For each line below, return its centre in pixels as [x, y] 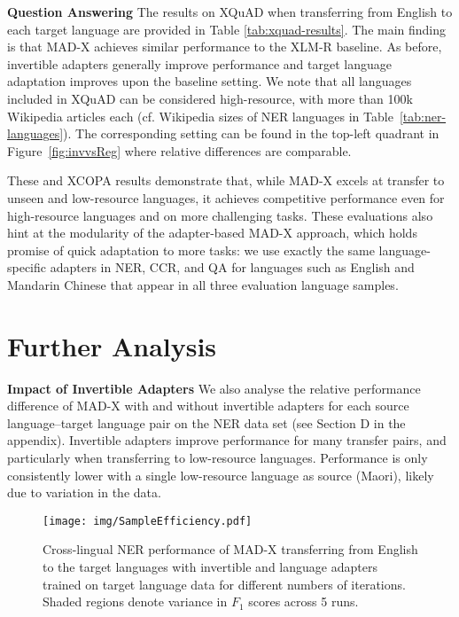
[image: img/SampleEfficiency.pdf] [148, 521]
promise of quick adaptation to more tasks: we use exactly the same [191, 250]
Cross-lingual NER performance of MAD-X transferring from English [230, 549]
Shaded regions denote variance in [135, 601]
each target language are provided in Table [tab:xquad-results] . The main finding [227, 29]
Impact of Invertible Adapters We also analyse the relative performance [214, 388]
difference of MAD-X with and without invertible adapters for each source [208, 406]
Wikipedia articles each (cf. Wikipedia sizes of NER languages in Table [200, 116]
